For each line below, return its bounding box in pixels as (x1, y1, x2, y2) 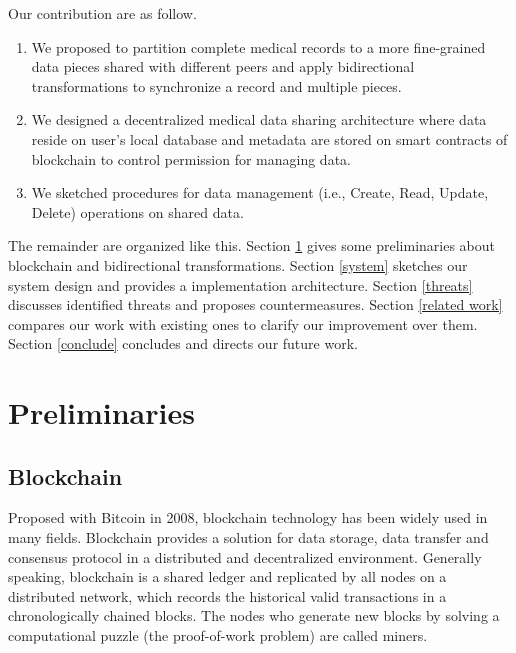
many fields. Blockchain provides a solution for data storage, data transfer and (8, 527, 489, 548)
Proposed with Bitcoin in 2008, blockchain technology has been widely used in (8, 507, 488, 528)
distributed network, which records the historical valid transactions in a (8, 585, 447, 606)
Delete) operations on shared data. (31, 201, 244, 222)
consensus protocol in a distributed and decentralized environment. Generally (8, 546, 482, 567)
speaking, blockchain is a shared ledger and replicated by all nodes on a (8, 566, 447, 587)
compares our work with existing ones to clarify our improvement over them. (8, 313, 478, 334)
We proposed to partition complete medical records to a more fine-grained (31, 36, 486, 57)
